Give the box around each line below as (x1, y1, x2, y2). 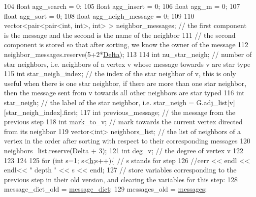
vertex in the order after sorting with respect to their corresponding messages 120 (4, 136, 251, 146)
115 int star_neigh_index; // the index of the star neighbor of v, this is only (4, 68, 236, 79)
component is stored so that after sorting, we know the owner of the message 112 (4, 39, 248, 50)
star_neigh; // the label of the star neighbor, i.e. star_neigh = (4, 97, 194, 107)
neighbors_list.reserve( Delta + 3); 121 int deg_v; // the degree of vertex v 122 (4, 145, 243, 155)
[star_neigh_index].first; (4, 107, 78, 117)
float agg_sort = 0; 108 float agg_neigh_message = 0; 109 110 (4, 10, 194, 21)
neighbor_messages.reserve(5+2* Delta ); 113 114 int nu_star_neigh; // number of (4, 49, 252, 59)
